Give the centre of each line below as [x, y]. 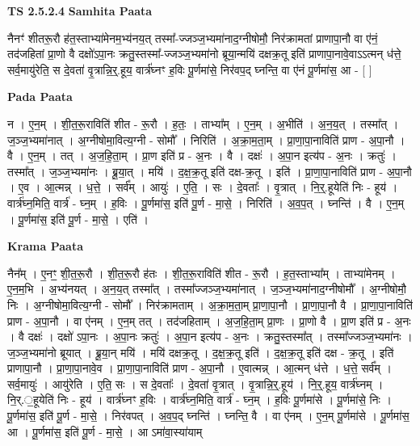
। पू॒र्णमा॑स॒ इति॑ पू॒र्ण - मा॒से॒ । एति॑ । [78, 219]
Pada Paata [40, 97]
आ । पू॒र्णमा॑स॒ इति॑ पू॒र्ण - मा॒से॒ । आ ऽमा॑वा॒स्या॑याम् [105, 431]
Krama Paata [45, 246]
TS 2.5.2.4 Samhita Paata [80, 11]
